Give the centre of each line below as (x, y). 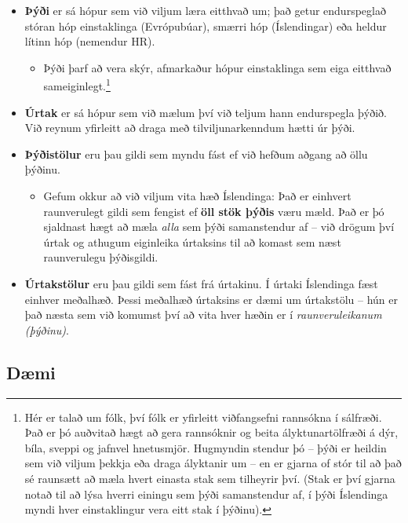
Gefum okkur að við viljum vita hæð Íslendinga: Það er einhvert (197, 196)
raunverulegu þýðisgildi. (101, 257)
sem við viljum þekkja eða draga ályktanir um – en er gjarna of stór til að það (213, 463)
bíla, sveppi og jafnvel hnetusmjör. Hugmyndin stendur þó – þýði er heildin (206, 447)
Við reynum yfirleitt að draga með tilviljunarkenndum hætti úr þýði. (190, 128)
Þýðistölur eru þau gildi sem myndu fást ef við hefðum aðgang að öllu (196, 154)
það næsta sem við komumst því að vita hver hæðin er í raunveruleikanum (203, 315)
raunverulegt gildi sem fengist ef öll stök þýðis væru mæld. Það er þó (214, 211)
